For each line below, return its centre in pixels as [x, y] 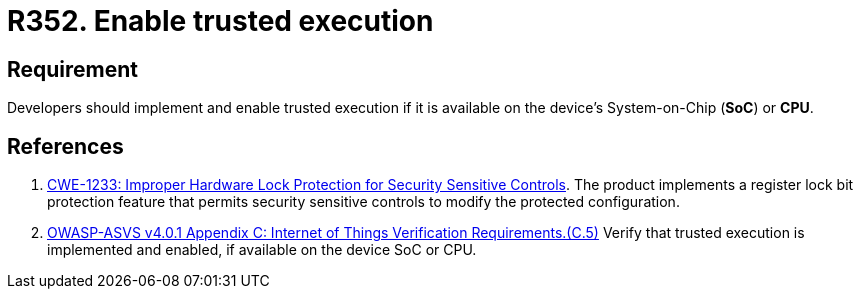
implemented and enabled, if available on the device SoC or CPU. [262, 250]
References [65, 146]
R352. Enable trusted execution [220, 21]
